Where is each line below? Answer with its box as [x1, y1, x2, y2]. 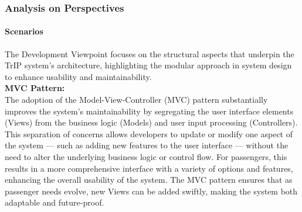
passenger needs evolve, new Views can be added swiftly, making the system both [5, 185, 298, 197]
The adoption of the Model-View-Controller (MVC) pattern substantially [5, 93, 268, 106]
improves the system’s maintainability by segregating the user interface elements [5, 105, 294, 117]
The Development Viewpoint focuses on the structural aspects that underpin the [5, 47, 294, 60]
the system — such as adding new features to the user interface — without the [5, 139, 289, 151]
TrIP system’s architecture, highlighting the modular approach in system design [5, 59, 292, 71]
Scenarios [5, 25, 43, 37]
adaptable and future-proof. [5, 196, 104, 208]
